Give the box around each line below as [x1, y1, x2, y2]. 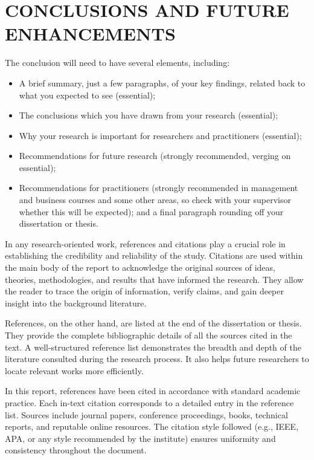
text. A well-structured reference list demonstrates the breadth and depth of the [5, 340, 301, 353]
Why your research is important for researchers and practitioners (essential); [19, 129, 302, 141]
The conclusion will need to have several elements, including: [5, 56, 230, 69]
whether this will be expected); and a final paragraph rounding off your [19, 205, 284, 218]
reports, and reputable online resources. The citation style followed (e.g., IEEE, [5, 420, 299, 433]
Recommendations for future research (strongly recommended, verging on [19, 149, 291, 162]
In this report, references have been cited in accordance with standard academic [5, 384, 301, 397]
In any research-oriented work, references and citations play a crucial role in [5, 237, 286, 250]
